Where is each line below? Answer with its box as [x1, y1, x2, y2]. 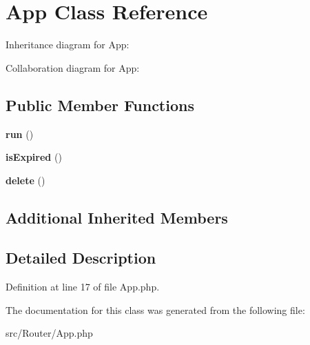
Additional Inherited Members [6, 206, 228, 228]
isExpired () [6, 150, 62, 164]
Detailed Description [6, 247, 156, 268]
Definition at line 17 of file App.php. [6, 279, 160, 294]
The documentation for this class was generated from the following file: [6, 302, 305, 317]
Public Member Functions [6, 94, 194, 115]
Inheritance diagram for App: [6, 37, 130, 52]
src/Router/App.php [6, 326, 93, 340]
